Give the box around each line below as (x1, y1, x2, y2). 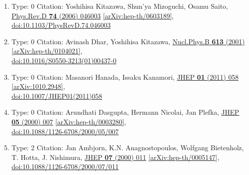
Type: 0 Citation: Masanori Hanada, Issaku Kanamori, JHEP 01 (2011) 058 (11, 71, 239, 82)
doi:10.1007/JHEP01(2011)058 (11, 90, 102, 101)
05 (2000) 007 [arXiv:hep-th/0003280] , (11, 116, 126, 126)
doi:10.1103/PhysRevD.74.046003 (11, 20, 111, 30)
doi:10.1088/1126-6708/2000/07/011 (11, 161, 119, 172)
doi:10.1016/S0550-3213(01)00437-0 (11, 55, 117, 65)
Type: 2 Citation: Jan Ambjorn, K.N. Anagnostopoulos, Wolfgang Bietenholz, (11, 142, 244, 153)
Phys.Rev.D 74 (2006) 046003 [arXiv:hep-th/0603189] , (11, 10, 174, 20)
